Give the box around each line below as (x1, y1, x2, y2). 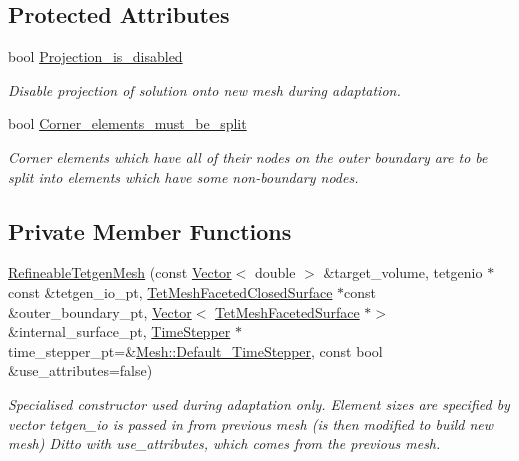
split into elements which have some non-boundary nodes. (8, 166, 359, 187)
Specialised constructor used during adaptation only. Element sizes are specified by (8, 393, 510, 414)
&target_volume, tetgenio (323, 262, 483, 283)
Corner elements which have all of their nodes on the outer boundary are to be (8, 146, 488, 167)
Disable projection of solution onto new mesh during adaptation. (8, 79, 401, 100)
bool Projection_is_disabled (8, 46, 183, 67)
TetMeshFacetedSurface (215, 301, 360, 322)
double (254, 262, 296, 283)
